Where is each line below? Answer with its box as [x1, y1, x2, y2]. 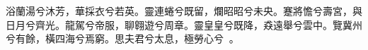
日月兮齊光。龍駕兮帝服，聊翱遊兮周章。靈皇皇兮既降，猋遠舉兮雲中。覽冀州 [6, 17, 362, 32]
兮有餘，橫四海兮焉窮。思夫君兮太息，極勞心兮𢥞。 [6, 31, 239, 46]
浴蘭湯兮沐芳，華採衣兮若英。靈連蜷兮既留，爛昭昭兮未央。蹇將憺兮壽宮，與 [6, 4, 362, 18]
